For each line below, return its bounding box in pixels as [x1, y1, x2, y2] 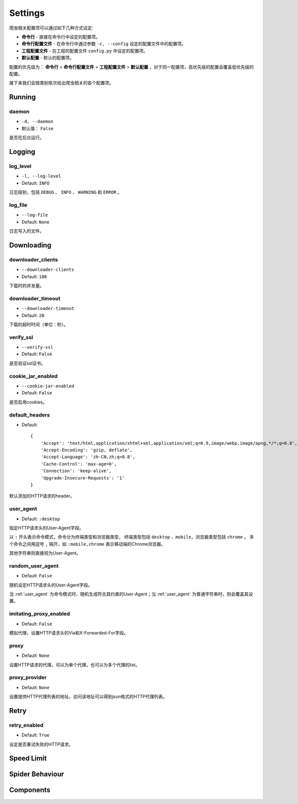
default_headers [9, 411, 50, 418]
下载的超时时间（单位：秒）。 [9, 321, 68, 327]
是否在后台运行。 [9, 135, 44, 141]
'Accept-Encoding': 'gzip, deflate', [40, 447, 133, 453]
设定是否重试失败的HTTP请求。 [9, 741, 74, 747]
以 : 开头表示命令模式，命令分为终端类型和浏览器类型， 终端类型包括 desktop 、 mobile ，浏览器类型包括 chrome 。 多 [9, 534, 254, 540]
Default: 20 [21, 312, 45, 318]
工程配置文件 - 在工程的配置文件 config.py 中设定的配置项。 [21, 48, 149, 54]
